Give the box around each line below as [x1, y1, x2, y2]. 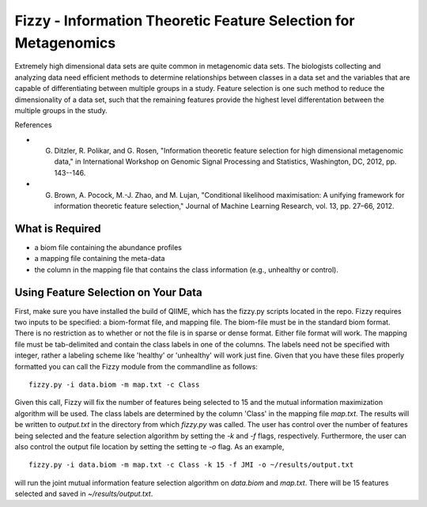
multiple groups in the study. [14, 105, 108, 115]
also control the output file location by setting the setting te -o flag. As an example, [14, 441, 285, 451]
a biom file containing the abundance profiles [34, 242, 182, 252]
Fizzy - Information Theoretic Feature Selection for [14, 12, 355, 29]
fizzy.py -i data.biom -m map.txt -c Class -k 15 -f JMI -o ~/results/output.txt [28, 460, 354, 470]
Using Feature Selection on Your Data [14, 286, 202, 299]
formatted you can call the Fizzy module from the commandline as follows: [14, 361, 259, 371]
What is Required [14, 221, 101, 235]
